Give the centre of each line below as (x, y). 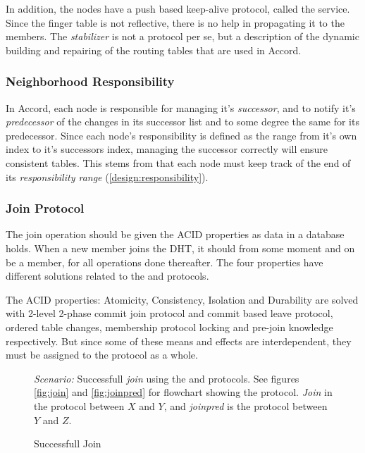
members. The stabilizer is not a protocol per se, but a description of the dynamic (182, 36)
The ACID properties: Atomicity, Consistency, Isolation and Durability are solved (182, 299)
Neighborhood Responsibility (90, 81)
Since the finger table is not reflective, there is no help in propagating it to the (175, 22)
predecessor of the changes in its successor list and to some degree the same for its (182, 122)
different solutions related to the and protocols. (107, 276)
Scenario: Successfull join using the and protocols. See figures (167, 378)
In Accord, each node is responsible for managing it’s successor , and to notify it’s (181, 107)
